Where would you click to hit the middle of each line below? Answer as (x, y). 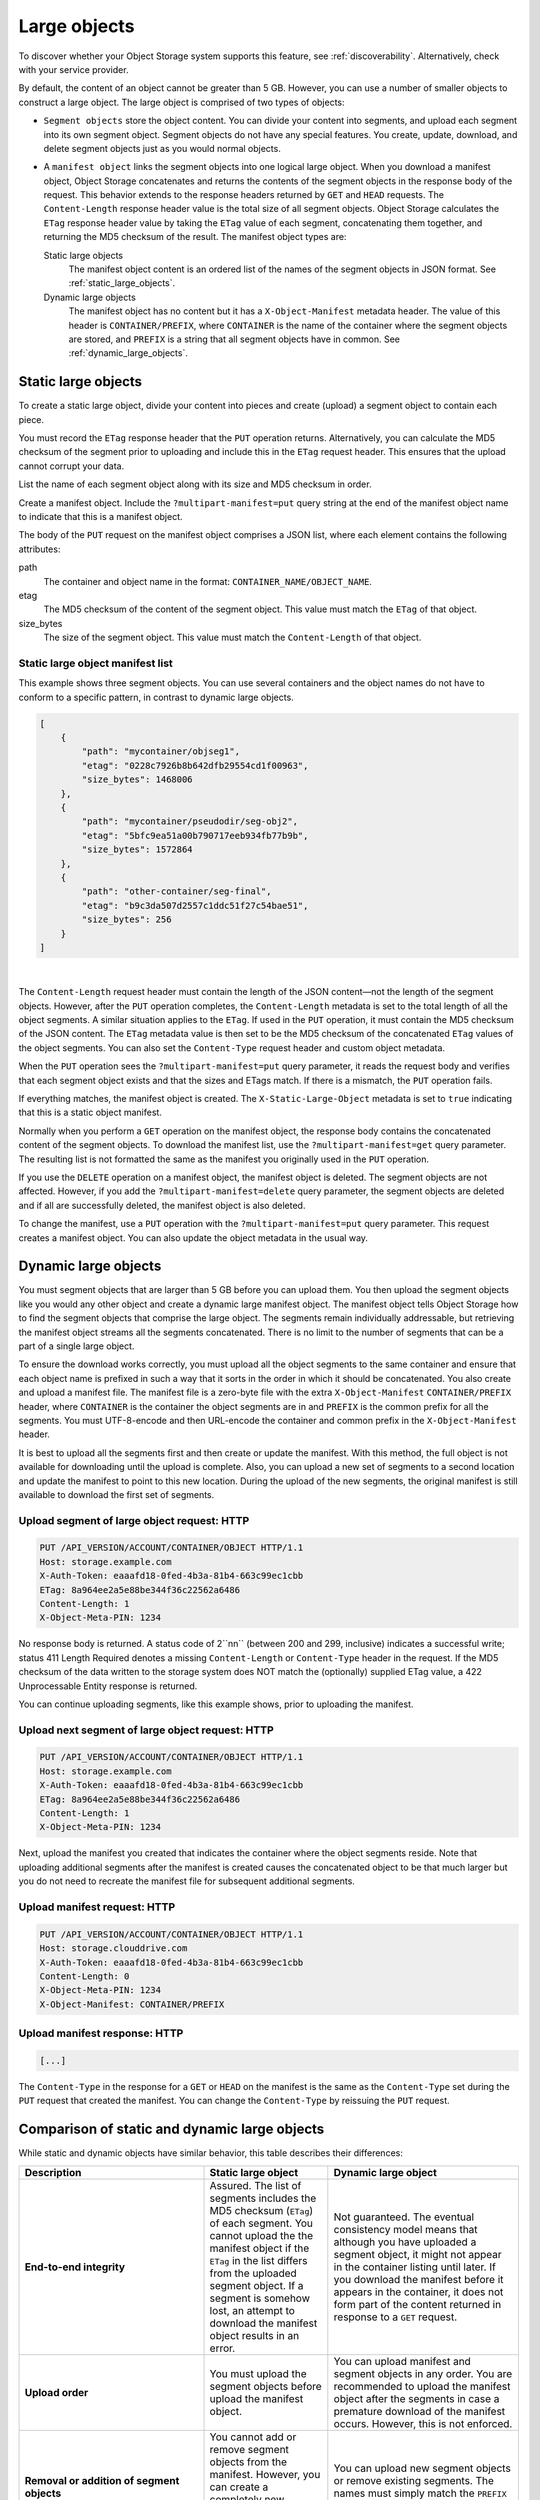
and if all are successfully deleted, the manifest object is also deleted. (162, 1205)
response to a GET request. (395, 2317)
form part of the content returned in (417, 2304)
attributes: (39, 549)
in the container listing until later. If (415, 2267)
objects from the (248, 2462)
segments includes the (263, 2198)
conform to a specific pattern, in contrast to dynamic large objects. (156, 697)
